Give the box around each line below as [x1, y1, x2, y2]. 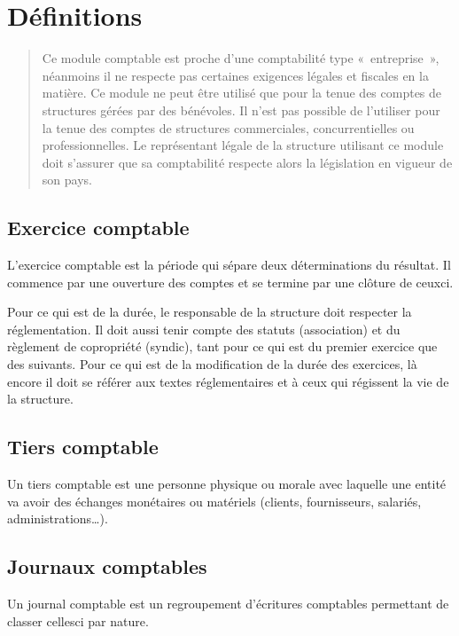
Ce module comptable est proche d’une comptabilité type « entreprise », [42, 49, 440, 67]
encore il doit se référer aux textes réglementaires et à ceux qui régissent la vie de [7, 372, 449, 390]
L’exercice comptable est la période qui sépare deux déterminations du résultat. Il [7, 255, 451, 274]
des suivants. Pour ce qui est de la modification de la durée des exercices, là [7, 355, 417, 373]
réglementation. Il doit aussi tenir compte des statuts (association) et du [7, 319, 401, 338]
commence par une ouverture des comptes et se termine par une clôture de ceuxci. [7, 272, 454, 291]
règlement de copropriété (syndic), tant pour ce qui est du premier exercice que [7, 337, 438, 356]
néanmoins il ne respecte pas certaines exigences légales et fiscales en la [42, 66, 429, 84]
